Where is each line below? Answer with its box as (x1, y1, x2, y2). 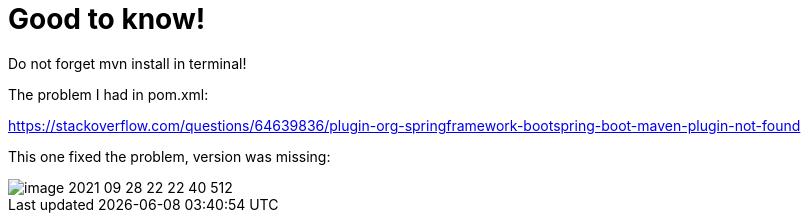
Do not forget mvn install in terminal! (8, 54, 247, 72)
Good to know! (8, 2, 206, 36)
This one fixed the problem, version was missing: (8, 147, 331, 165)
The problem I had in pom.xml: (8, 85, 209, 103)
